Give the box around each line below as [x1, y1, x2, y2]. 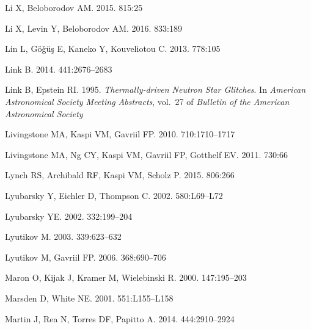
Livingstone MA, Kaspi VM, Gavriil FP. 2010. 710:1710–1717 [5, 128, 235, 140]
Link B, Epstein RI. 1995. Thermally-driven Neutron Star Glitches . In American [5, 83, 306, 96]
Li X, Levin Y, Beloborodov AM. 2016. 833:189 [5, 21, 183, 34]
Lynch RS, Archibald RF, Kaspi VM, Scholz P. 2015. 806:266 [5, 168, 235, 181]
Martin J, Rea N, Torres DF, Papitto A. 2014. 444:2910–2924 [5, 312, 235, 325]
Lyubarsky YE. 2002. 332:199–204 [5, 209, 133, 222]
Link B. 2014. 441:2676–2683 [5, 62, 112, 75]
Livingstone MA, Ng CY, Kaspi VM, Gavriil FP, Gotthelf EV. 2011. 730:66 [5, 148, 288, 161]
